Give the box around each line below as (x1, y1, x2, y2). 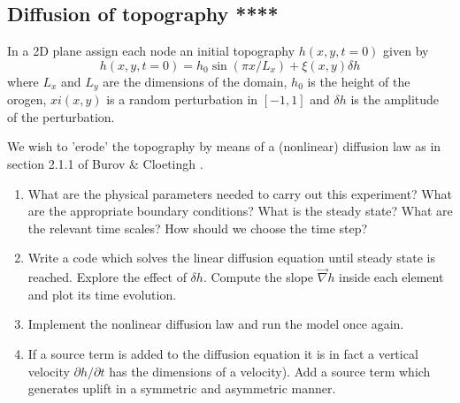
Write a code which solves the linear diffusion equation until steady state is (27, 248, 435, 267)
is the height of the (307, 72, 410, 90)
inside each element (339, 268, 444, 286)
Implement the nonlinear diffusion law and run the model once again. (27, 315, 404, 333)
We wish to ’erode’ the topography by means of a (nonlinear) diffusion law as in (7, 137, 441, 156)
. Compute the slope (203, 268, 314, 286)
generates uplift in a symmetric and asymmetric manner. (27, 379, 336, 398)
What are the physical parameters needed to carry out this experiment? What (27, 184, 452, 202)
